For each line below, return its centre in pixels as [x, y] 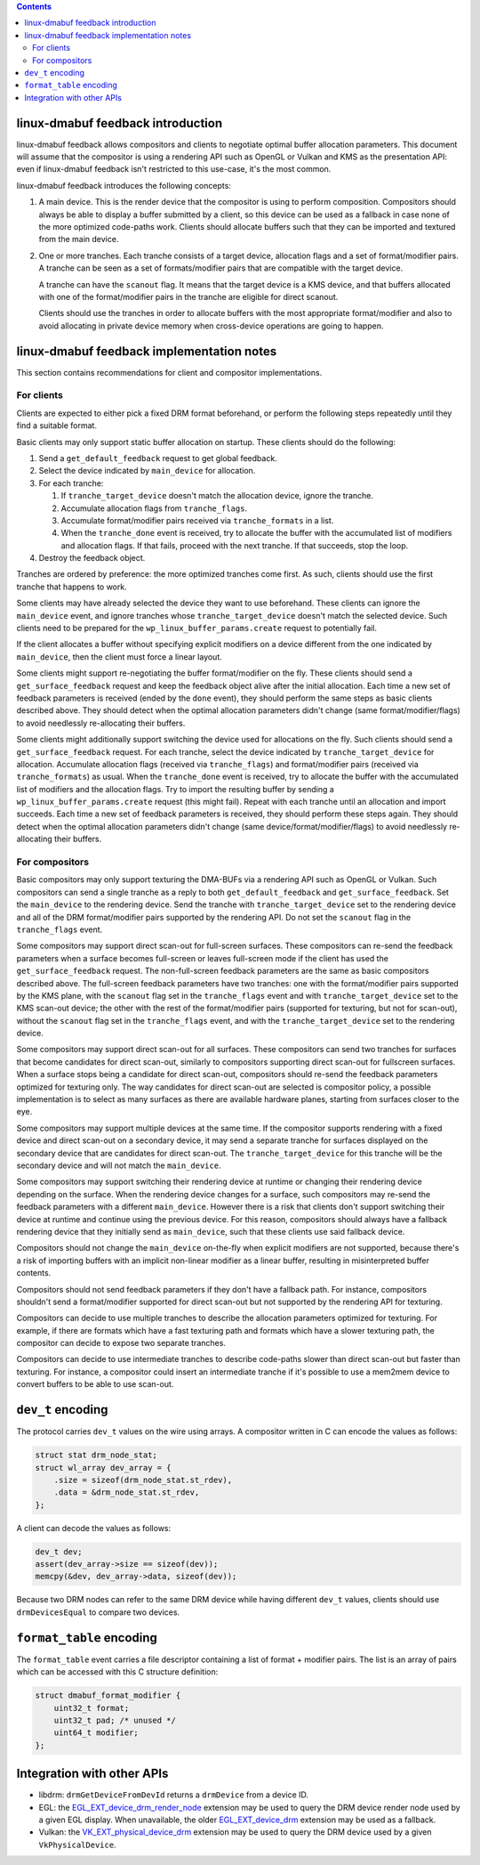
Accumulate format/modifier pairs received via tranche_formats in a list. [197, 520]
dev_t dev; [59, 1552]
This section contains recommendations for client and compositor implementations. [169, 372]
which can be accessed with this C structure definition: [117, 1672]
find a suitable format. [57, 426]
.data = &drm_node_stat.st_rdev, [127, 1492]
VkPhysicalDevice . [77, 1845]
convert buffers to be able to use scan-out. [95, 1384]
